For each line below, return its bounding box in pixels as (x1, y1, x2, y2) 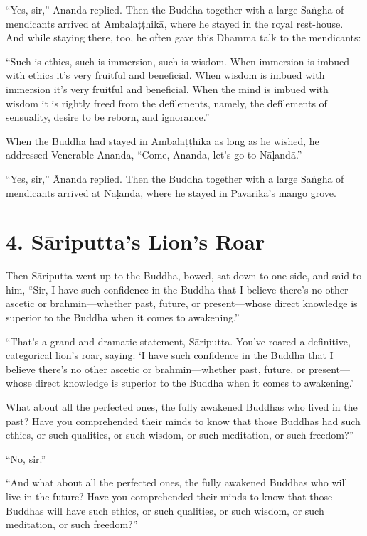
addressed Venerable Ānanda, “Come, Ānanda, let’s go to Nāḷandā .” (6, 147, 302, 162)
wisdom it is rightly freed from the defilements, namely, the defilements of (6, 95, 327, 110)
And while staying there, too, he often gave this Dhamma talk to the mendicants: (6, 30, 361, 45)
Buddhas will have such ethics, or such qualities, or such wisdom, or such (6, 503, 324, 518)
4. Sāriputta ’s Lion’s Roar (6, 227, 265, 256)
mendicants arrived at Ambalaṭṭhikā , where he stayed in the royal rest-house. (6, 16, 344, 31)
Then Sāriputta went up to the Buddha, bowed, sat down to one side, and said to (6, 268, 362, 283)
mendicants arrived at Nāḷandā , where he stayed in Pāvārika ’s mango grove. (6, 185, 336, 200)
